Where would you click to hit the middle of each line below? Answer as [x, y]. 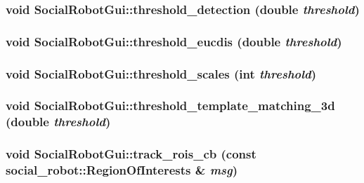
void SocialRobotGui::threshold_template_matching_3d [170, 106]
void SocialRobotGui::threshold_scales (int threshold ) [161, 73]
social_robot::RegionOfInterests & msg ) [122, 170]
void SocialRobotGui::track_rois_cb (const [131, 154]
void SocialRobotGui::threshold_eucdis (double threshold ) [174, 41]
